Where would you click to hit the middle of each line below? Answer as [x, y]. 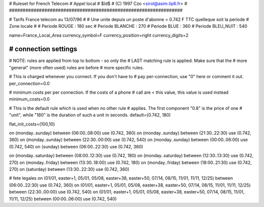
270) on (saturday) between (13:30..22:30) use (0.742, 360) [69, 169]
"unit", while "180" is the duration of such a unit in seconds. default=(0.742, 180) [90, 115]
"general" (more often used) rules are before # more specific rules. [77, 67]
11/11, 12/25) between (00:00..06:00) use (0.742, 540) [63, 199]
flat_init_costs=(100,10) [32, 124]
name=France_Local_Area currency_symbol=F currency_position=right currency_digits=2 [99, 35]
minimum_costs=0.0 [29, 99]
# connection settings [43, 49]
